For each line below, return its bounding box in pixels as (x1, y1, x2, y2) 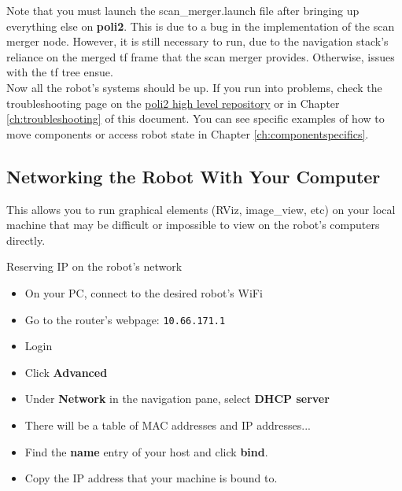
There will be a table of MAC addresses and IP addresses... (24, 416, 311, 433)
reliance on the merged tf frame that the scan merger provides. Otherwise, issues (6, 48, 395, 65)
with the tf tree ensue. (6, 64, 113, 80)
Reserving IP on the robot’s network (6, 258, 183, 275)
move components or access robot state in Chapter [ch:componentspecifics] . (6, 125, 369, 142)
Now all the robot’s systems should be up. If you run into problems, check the (6, 79, 382, 95)
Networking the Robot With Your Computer (6, 164, 381, 188)
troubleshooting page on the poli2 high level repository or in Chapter (6, 94, 340, 111)
